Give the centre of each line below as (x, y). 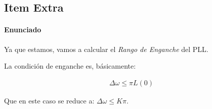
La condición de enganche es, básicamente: (70, 66)
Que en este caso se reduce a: (49, 100)
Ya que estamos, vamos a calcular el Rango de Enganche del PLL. (106, 49)
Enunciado (23, 30)
